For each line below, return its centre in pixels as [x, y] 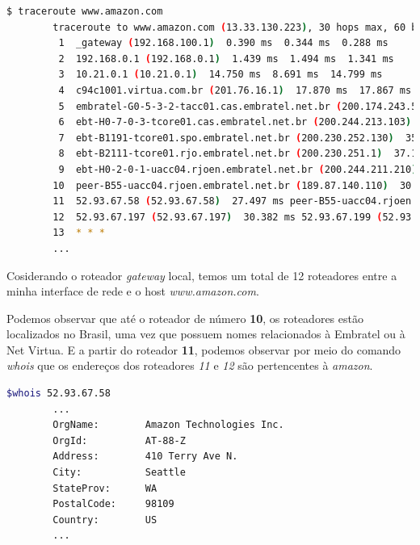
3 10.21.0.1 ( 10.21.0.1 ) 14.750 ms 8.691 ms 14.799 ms [220, 75]
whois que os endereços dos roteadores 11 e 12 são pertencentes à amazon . [190, 365]
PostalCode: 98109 [113, 504]
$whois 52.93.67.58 [59, 394]
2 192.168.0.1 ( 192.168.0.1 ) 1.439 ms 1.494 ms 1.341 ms [226, 59]
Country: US [105, 520]
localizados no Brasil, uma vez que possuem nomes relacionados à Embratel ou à [206, 334]
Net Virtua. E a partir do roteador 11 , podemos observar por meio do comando [204, 349]
